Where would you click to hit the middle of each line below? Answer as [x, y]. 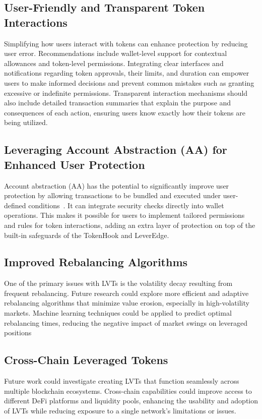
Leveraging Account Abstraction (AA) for [116, 149]
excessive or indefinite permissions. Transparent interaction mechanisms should [126, 93]
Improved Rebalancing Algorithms [96, 262]
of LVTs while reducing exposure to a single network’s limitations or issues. [120, 410]
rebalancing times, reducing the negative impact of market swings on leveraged [126, 322]
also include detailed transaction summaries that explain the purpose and [118, 103]
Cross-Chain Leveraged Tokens [86, 360]
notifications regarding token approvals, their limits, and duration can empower [127, 73]
